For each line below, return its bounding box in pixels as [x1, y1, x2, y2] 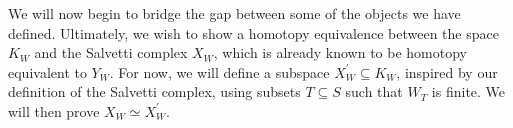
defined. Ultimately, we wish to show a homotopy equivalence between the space [8, 22, 499, 43]
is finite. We [431, 81, 506, 102]
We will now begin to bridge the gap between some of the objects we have [8, 3, 461, 23]
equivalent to [8, 61, 87, 82]
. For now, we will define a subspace [109, 61, 330, 82]
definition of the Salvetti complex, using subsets [8, 81, 301, 102]
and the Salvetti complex [34, 42, 188, 63]
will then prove [8, 100, 100, 121]
